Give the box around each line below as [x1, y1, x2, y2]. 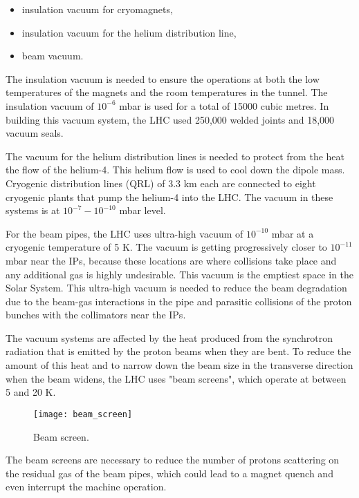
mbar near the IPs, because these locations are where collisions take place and [6, 253, 337, 267]
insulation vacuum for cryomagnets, [21, 2, 173, 16]
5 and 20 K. [6, 385, 56, 399]
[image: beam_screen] [33, 409, 133, 419]
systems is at [6, 203, 60, 218]
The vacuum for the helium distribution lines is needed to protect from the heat [6, 149, 344, 163]
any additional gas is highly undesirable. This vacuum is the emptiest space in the [6, 267, 354, 281]
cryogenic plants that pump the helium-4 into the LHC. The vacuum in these [6, 189, 333, 204]
